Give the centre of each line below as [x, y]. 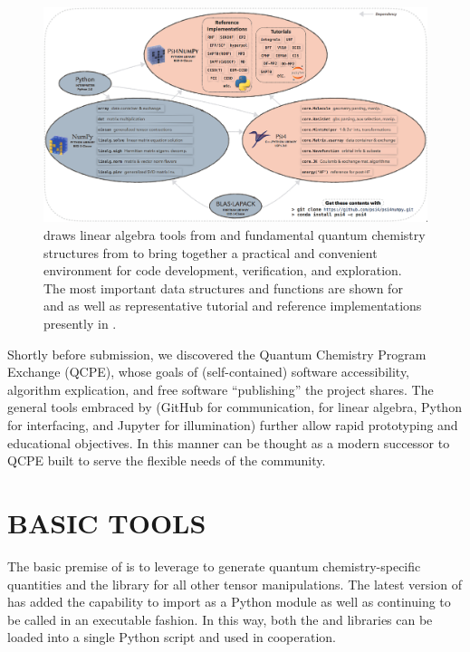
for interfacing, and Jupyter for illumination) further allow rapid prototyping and [233, 425]
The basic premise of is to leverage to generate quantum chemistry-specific [214, 566]
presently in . [80, 324]
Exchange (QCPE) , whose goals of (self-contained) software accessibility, [209, 372]
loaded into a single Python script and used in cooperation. [172, 637]
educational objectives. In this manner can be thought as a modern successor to [229, 442]
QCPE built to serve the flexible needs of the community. [167, 460]
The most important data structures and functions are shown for [223, 288]
